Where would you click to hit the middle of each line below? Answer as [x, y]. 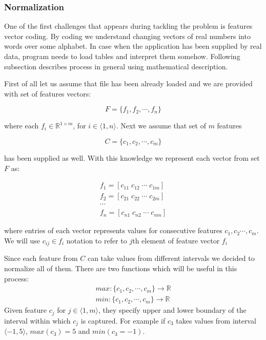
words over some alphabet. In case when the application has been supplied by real [133, 46]
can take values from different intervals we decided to [171, 258]
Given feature [25, 310]
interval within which [37, 320]
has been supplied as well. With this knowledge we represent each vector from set [132, 157]
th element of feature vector [176, 240]
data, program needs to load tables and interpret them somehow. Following [122, 56]
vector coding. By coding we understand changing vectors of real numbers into [127, 36]
